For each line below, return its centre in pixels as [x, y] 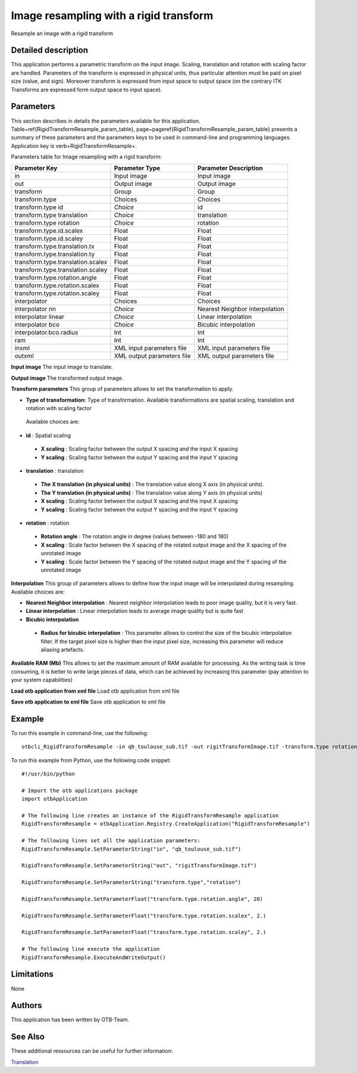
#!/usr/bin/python [48, 774]
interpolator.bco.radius [46, 333]
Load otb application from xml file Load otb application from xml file [95, 691]
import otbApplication [55, 799]
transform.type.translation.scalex [61, 262]
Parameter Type [137, 168]
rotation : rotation [48, 523]
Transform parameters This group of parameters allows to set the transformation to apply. [122, 389]
